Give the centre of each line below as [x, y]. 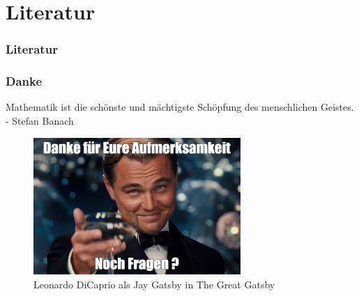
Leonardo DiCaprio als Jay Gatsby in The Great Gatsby [154, 284]
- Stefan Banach [40, 121]
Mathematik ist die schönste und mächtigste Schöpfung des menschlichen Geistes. [180, 107]
